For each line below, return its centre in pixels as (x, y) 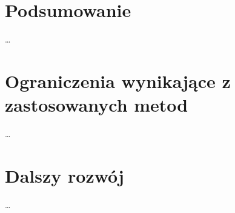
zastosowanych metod (97, 105)
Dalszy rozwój (65, 175)
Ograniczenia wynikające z (118, 80)
